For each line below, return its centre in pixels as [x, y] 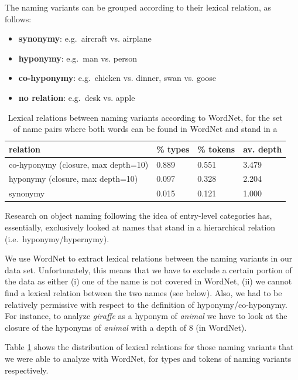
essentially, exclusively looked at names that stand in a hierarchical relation [140, 227]
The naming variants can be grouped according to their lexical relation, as [138, 7]
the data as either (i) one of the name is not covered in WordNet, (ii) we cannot [148, 281]
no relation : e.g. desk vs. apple [77, 97]
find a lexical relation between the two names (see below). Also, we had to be [143, 292]
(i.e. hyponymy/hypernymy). [57, 238]
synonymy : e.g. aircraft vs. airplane [85, 38]
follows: [18, 18]
